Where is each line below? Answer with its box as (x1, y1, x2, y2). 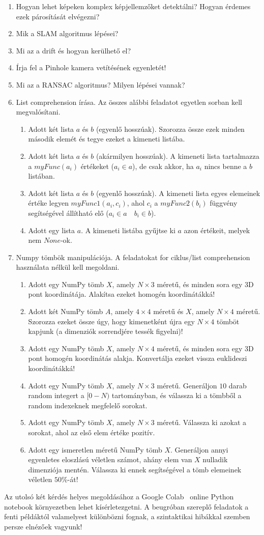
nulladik (202, 454, 228, 465)
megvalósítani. (16, 106, 61, 117)
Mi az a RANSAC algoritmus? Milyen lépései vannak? (16, 79, 185, 90)
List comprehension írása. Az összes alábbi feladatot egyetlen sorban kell (16, 96, 242, 107)
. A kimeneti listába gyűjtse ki (81, 224, 175, 235)
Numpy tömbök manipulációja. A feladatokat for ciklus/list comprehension (16, 251, 250, 262)
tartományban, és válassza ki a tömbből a (111, 390, 242, 401)
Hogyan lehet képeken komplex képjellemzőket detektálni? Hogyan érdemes (16, 1, 251, 11)
